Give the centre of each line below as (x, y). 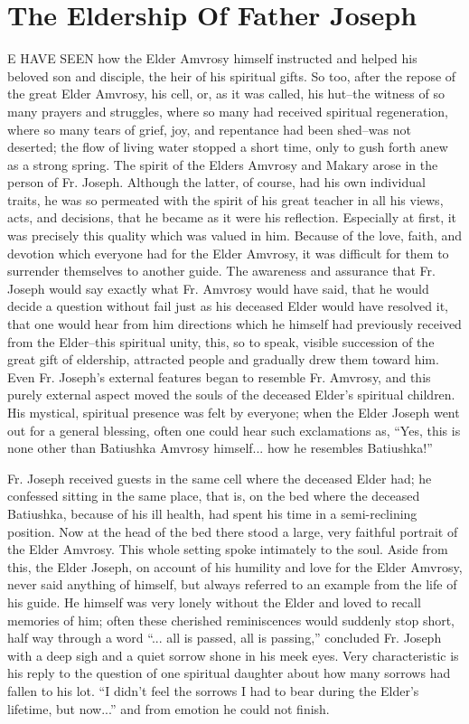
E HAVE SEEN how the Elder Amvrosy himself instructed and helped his (212, 58)
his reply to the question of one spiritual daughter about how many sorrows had (229, 673)
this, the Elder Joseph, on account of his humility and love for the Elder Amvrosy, (235, 566)
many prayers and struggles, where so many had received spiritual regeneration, (228, 111)
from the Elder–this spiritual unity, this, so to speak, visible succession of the (221, 341)
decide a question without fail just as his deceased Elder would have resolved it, (228, 306)
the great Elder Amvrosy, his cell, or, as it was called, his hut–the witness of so (226, 94)
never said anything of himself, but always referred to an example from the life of (232, 584)
